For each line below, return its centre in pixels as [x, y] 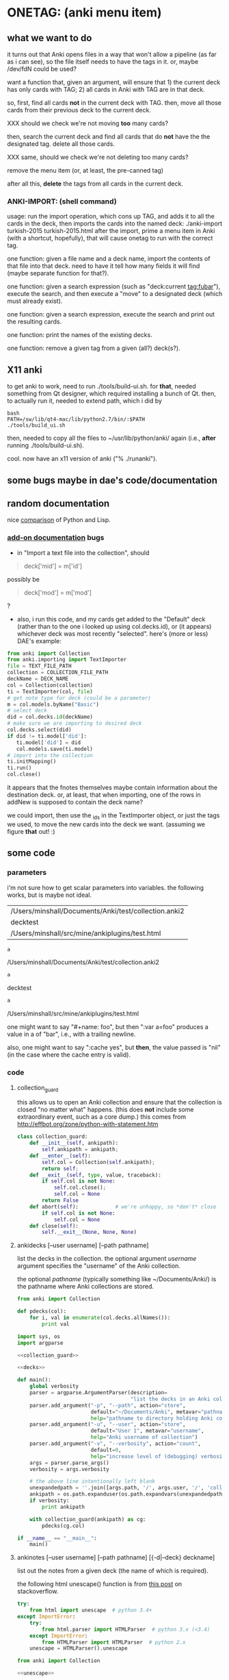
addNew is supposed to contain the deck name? [75, 802]
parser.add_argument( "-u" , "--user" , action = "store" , [108, 1424]
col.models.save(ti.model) [55, 749]
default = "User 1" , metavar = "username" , [147, 1431]
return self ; [60, 1169]
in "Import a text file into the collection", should [83, 552]
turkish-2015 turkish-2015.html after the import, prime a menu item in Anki [111, 231]
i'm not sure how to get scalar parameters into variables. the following [105, 887]
